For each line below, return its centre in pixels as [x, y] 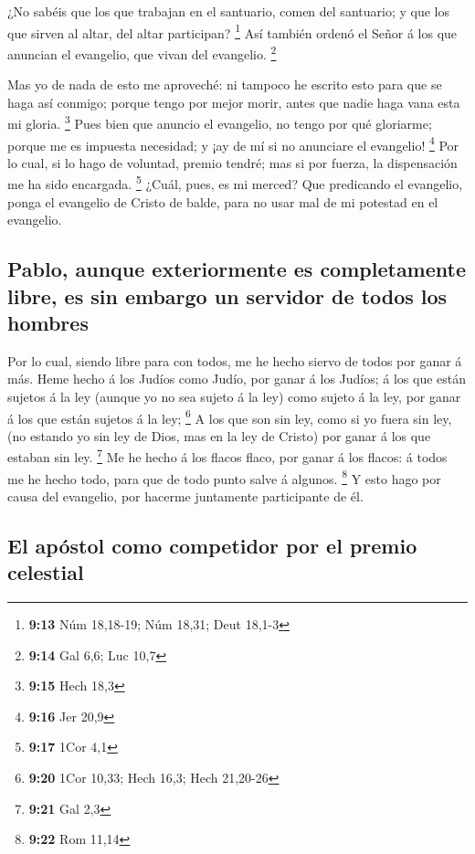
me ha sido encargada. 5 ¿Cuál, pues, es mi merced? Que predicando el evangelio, [235, 183]
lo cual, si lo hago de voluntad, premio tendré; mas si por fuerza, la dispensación [232, 162]
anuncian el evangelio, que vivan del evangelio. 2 [142, 52]
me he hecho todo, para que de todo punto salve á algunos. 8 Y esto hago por [224, 477]
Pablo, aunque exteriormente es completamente [237, 269]
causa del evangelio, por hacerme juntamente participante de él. [185, 496]
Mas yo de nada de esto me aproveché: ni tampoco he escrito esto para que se [225, 84]
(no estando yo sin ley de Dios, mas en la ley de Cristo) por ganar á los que [219, 435]
